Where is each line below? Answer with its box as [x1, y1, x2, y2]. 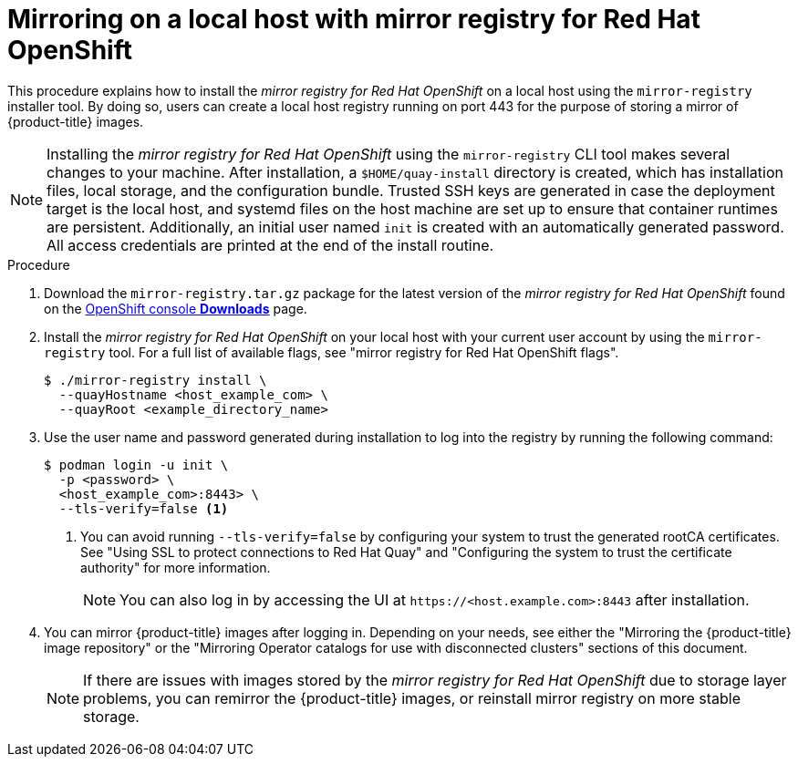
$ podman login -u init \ [44, 457, 229, 472]
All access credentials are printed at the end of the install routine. [47, 235, 494, 254]
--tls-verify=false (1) [58, 501, 229, 516]
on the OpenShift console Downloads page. [44, 300, 307, 316]
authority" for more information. [80, 559, 271, 575]
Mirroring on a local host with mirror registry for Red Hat [7, 4, 700, 35]
